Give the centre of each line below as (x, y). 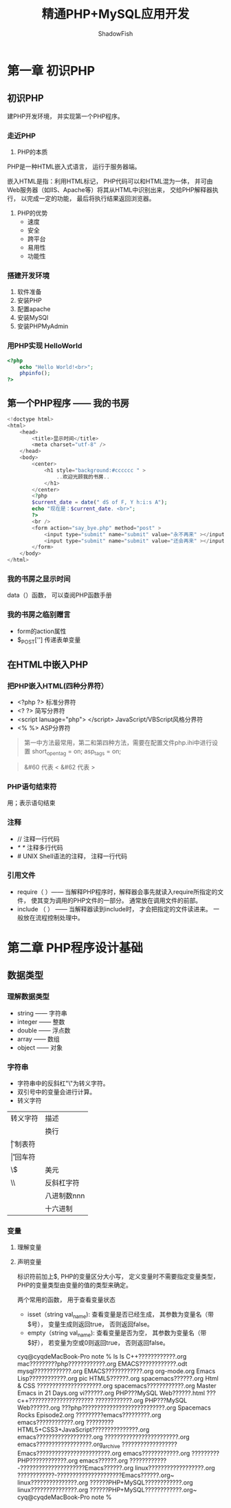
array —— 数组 (38, 1039)
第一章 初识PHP (51, 71)
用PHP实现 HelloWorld (45, 346)
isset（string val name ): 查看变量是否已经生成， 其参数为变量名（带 (121, 1315)
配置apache (34, 309)
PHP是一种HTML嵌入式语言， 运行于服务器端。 (74, 167)
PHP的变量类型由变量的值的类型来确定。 (75, 1285)
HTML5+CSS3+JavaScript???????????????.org (83, 1430)
